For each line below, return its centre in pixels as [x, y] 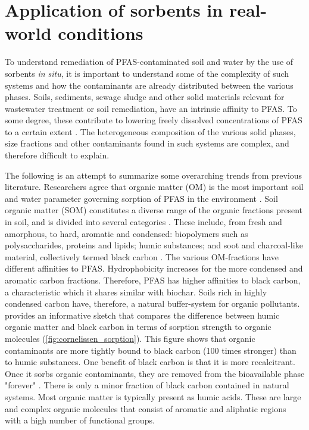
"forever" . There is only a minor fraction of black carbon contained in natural [147, 385]
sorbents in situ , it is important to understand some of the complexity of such [147, 73]
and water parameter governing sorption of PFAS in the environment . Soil [141, 198]
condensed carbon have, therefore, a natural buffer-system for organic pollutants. [152, 303]
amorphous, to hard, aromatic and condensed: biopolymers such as [127, 233]
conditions [101, 33]
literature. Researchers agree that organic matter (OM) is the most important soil [154, 187]
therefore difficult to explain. [57, 155]
